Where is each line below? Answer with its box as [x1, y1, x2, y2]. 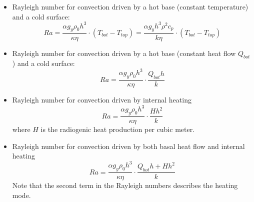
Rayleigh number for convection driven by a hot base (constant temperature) [12, 1, 248, 11]
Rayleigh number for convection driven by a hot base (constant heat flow [12, 47, 236, 58]
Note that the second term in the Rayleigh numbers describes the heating [12, 180, 238, 190]
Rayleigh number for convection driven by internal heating [12, 94, 191, 105]
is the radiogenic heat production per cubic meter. [40, 124, 195, 134]
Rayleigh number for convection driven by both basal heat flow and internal [12, 140, 245, 151]
